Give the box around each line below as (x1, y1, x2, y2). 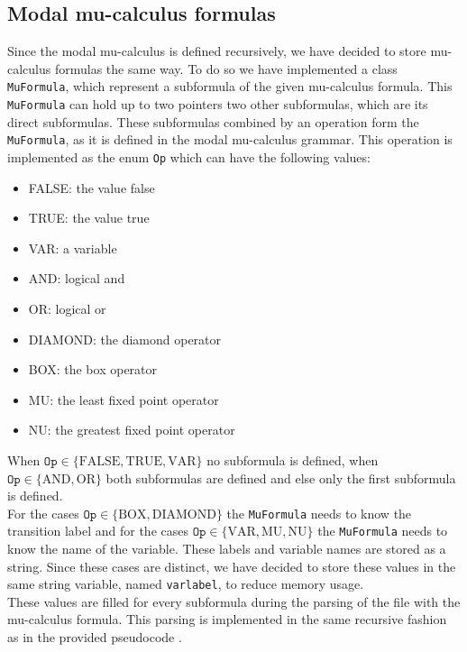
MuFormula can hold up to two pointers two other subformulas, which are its (7, 95, 428, 114)
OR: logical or (28, 298, 106, 317)
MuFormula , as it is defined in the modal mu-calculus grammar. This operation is (7, 130, 453, 149)
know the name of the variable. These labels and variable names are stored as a (7, 539, 446, 558)
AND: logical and (28, 269, 125, 288)
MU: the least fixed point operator (28, 390, 219, 409)
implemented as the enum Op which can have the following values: (7, 147, 371, 166)
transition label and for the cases (7, 521, 188, 540)
